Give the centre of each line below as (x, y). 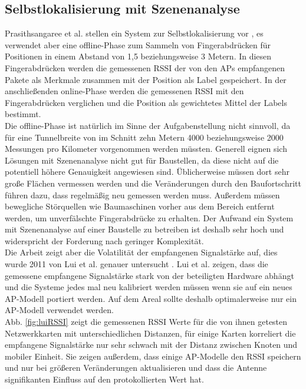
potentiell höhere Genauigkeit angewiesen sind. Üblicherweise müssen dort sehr (147, 172)
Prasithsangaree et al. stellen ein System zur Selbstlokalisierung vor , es (134, 33)
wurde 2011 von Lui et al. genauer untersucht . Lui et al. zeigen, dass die (136, 264)
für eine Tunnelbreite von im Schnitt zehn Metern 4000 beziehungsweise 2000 (144, 137)
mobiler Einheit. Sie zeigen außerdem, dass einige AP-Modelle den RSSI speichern (153, 356)
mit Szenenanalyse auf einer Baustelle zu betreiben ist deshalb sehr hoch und (144, 229)
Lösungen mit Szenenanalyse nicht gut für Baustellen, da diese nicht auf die (142, 160)
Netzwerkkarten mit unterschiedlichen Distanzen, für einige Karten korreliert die (150, 333)
